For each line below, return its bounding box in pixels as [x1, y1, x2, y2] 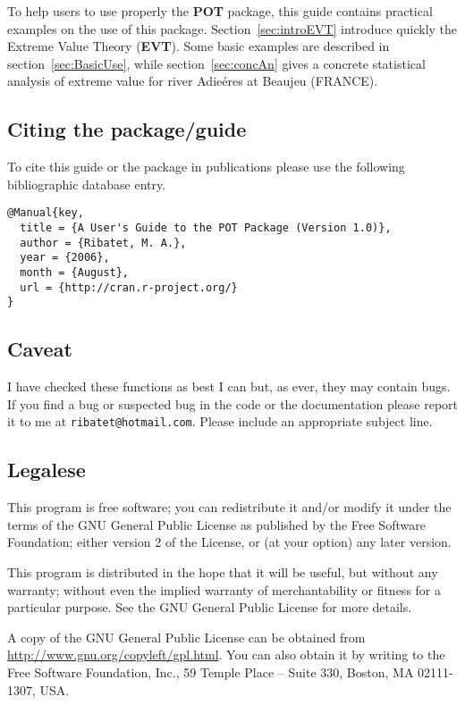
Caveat [7, 335, 72, 363]
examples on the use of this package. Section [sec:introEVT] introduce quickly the [7, 19, 458, 38]
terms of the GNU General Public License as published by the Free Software [7, 515, 426, 533]
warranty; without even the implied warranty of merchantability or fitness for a [7, 580, 442, 599]
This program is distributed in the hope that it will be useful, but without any [7, 562, 438, 581]
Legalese [7, 456, 86, 483]
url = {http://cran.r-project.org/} [20, 281, 238, 294]
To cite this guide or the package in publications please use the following [7, 157, 405, 176]
